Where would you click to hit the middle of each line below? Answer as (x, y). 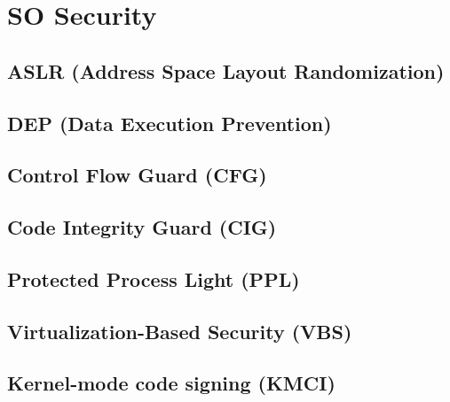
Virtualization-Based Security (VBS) (180, 331)
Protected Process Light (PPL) (154, 278)
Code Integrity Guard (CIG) (142, 227)
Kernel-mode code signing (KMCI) (171, 383)
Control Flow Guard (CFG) (137, 175)
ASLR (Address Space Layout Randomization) (226, 70)
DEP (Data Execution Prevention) (170, 123)
